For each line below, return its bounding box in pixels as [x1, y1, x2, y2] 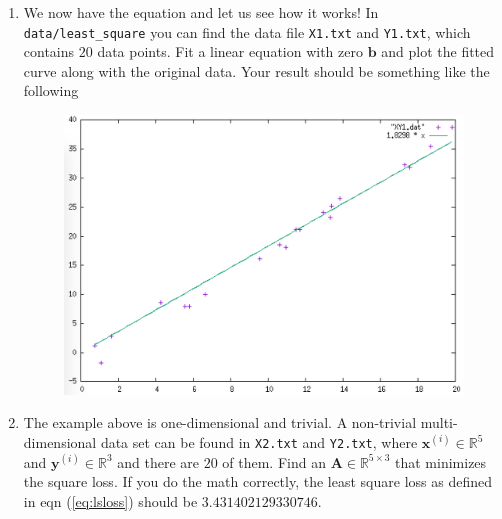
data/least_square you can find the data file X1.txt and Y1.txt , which [23, 21, 471, 42]
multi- [420, 412, 458, 433]
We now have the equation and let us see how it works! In [23, 2, 379, 22]
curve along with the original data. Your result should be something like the [23, 60, 490, 81]
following [23, 80, 79, 101]
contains [23, 41, 75, 62]
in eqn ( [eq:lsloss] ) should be [23, 490, 198, 511]
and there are [117, 451, 199, 472]
